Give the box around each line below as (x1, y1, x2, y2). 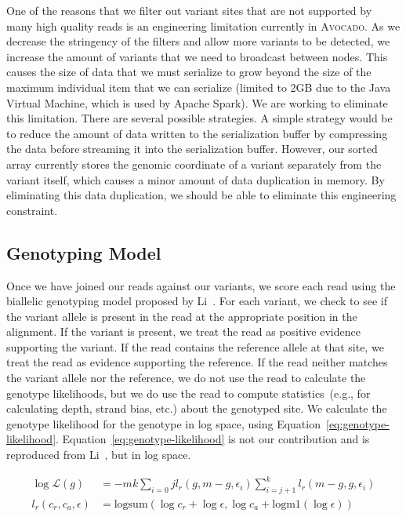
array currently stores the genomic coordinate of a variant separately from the (6, 155, 382, 172)
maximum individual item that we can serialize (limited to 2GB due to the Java (6, 78, 391, 95)
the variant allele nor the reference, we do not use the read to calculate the (6, 370, 366, 386)
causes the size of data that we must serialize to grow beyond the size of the (6, 64, 372, 80)
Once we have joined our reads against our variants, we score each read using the (6, 277, 396, 293)
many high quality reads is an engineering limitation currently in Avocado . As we (6, 17, 401, 34)
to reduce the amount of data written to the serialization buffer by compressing (6, 125, 388, 141)
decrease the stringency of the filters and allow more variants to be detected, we (6, 33, 390, 49)
